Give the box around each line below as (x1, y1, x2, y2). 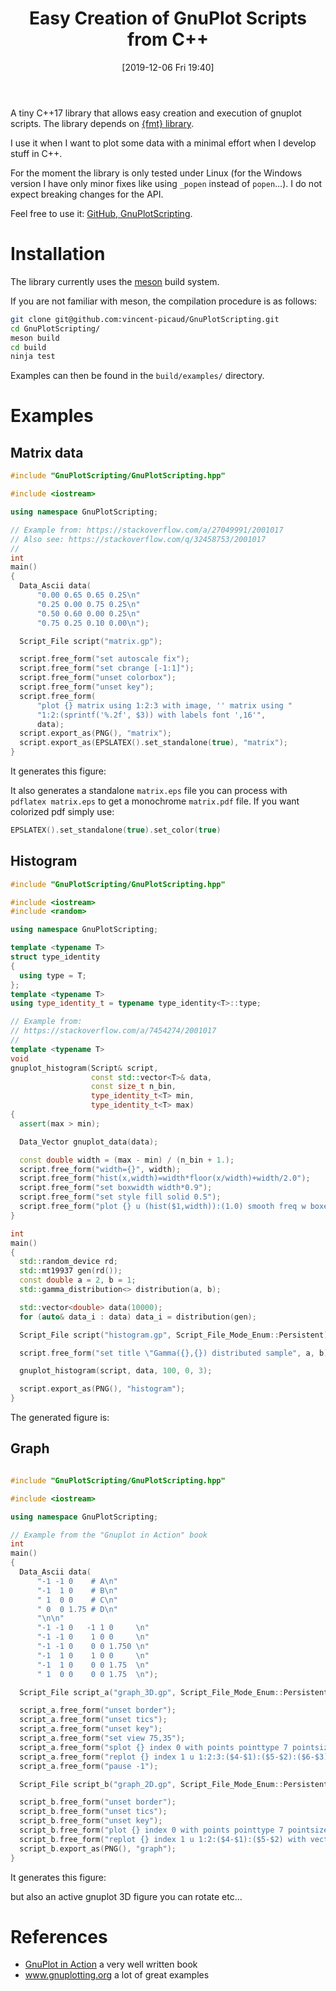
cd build (10, 342, 47, 352)
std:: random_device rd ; (19, 1257, 118, 1267)
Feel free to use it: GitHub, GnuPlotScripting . (10, 207, 193, 219)
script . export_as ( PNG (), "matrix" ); (19, 728, 172, 739)
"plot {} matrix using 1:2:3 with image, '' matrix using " (36, 700, 293, 711)
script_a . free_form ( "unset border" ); (19, 1705, 177, 1716)
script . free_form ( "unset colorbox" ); (19, 673, 177, 683)
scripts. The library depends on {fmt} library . (10, 117, 195, 129)
